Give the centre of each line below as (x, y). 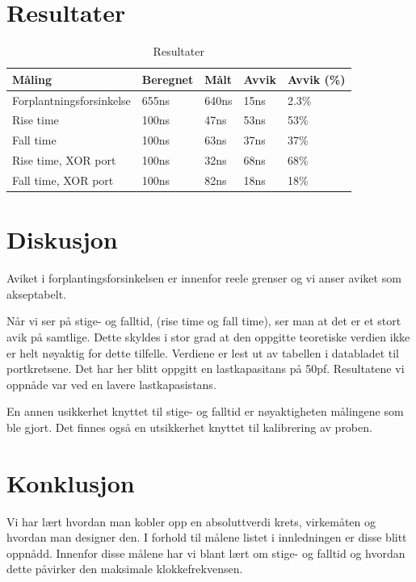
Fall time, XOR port (63, 180)
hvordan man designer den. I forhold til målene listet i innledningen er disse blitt (207, 537)
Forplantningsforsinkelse (71, 100)
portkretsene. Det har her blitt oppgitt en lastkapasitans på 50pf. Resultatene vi (206, 368)
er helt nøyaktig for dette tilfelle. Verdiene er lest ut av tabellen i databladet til (203, 352)
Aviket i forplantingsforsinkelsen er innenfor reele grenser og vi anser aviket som (204, 278)
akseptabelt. (36, 293)
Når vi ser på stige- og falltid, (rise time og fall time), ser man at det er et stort (204, 321)
